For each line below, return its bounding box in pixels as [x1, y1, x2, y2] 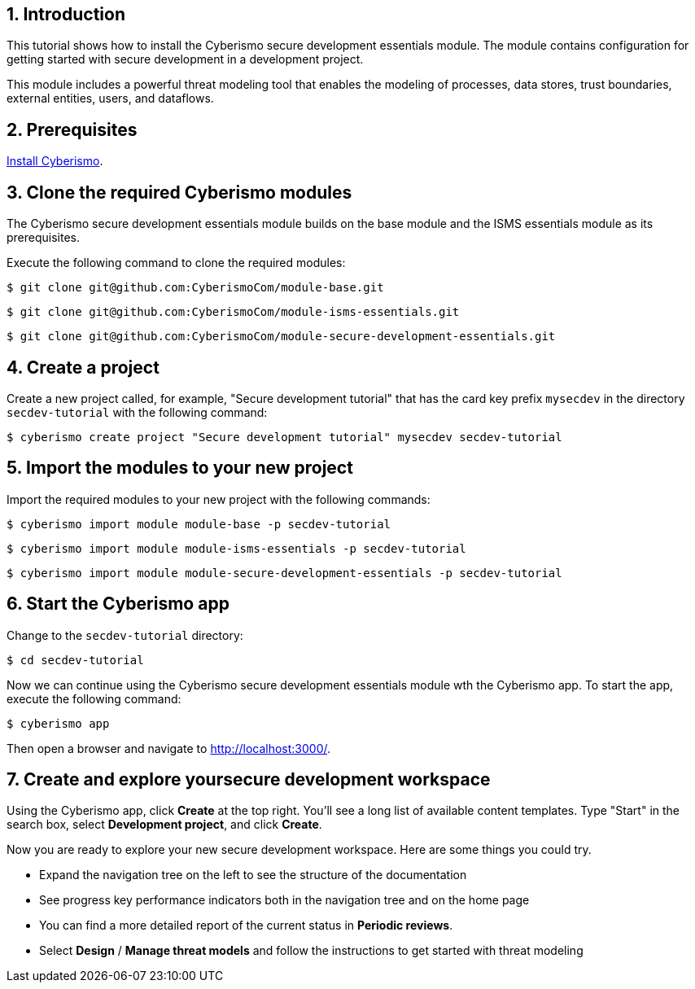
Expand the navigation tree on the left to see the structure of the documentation [39, 868, 467, 882]
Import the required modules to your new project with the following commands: [7, 492, 431, 506]
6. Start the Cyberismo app [7, 593, 229, 615]
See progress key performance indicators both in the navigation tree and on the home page [39, 893, 530, 908]
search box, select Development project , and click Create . [7, 817, 322, 832]
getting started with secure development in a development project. [7, 52, 364, 67]
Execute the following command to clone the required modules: [7, 256, 346, 270]
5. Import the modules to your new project [7, 457, 353, 479]
